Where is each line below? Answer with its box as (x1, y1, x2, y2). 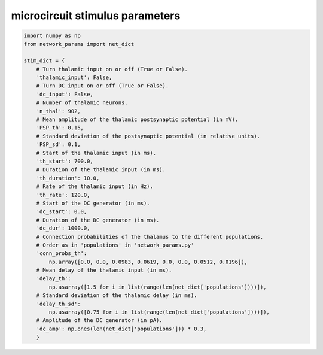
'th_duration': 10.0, (36, 174, 100, 181)
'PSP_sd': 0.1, (36, 141, 81, 148)
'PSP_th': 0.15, (36, 125, 84, 131)
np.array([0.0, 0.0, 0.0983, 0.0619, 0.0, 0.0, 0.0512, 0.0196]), (48, 258, 248, 265)
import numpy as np (23, 32, 81, 39)
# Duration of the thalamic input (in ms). (36, 166, 166, 173)
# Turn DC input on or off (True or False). (36, 83, 169, 89)
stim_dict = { (23, 57, 65, 64)
